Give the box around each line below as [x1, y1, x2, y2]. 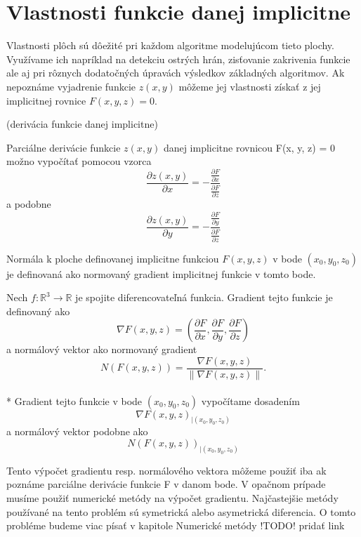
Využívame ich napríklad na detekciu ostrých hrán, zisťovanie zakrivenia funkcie [6, 51, 350, 66]
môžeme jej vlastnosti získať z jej [178, 79, 321, 93]
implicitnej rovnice [6, 93, 86, 107]
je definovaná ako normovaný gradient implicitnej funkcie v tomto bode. [6, 266, 316, 281]
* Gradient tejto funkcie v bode [6, 393, 143, 408]
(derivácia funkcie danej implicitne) [6, 117, 158, 131]
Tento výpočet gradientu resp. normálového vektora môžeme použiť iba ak [6, 463, 327, 477]
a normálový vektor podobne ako [6, 424, 148, 439]
